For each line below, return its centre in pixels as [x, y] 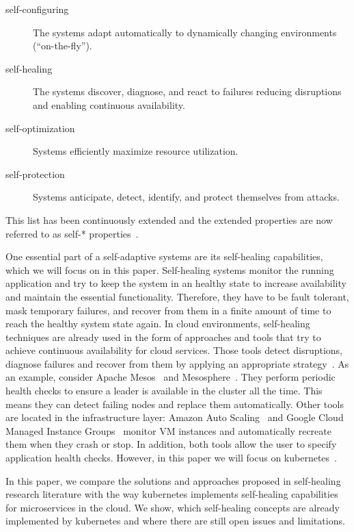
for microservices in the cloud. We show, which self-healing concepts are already [173, 507]
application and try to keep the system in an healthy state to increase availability [176, 283]
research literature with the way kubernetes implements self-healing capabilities [172, 494]
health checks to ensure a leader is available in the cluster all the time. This [164, 391]
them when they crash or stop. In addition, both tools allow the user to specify [171, 444]
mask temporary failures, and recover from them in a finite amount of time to [168, 310]
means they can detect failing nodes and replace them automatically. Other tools [175, 404]
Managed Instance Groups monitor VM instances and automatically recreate [168, 430]
